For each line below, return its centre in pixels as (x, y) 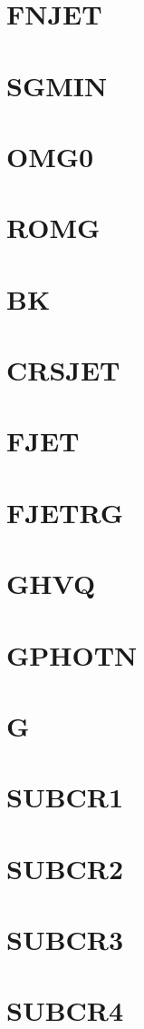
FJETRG (65, 512)
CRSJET (63, 370)
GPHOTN (72, 654)
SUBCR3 (65, 940)
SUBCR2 (65, 868)
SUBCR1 (65, 797)
